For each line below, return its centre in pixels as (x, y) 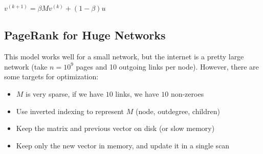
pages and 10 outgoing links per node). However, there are (167, 66)
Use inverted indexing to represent (70, 111)
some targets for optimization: (51, 76)
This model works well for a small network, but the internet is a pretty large (124, 57)
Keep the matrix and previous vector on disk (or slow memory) (115, 128)
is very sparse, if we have (64, 94)
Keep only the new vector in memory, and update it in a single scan (123, 145)
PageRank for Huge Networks (85, 35)
